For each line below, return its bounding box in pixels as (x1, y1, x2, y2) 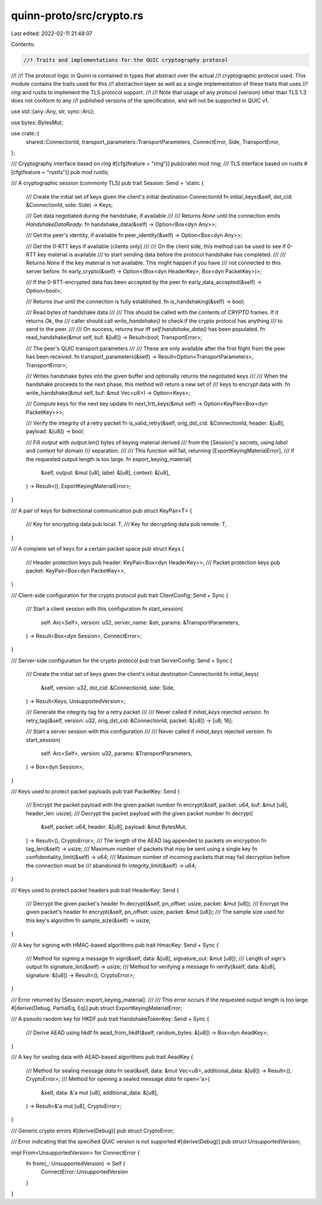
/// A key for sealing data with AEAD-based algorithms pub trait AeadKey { (11, 1053, 194, 1061)
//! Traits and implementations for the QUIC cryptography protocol (23, 57, 228, 63)
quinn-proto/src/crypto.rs (11, 9, 144, 22)
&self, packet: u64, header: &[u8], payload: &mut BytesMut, (41, 823, 187, 830)
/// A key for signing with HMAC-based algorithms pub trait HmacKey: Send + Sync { (11, 941, 219, 948)
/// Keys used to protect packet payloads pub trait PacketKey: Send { (11, 788, 180, 795)
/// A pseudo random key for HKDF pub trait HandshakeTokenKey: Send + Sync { (11, 1015, 210, 1022)
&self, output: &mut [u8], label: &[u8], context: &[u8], (41, 469, 170, 476)
